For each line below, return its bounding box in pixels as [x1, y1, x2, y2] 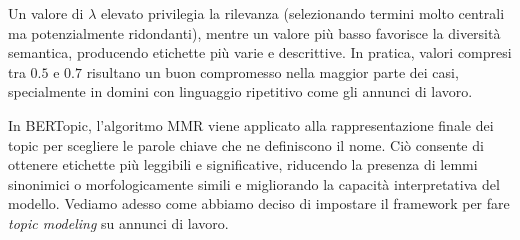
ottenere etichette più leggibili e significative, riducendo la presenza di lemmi [8, 154, 478, 175]
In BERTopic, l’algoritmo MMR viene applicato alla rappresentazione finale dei [8, 114, 494, 135]
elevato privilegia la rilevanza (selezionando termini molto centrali [100, 3, 505, 23]
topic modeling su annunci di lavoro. [8, 212, 229, 233]
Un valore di [8, 3, 84, 23]
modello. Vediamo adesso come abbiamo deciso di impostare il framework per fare [8, 193, 510, 214]
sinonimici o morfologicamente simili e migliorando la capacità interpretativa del [8, 173, 500, 194]
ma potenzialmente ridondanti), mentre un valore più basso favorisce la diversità [8, 22, 501, 43]
